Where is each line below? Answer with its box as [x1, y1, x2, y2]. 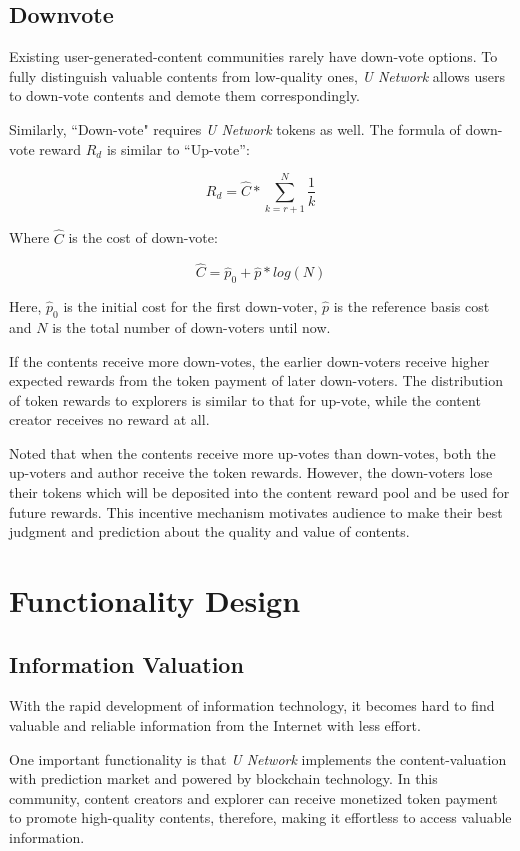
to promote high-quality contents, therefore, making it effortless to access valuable [9, 807, 512, 828]
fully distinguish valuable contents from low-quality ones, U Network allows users [9, 65, 506, 86]
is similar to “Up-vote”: [106, 138, 250, 159]
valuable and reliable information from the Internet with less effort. [9, 715, 421, 736]
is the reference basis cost [333, 296, 490, 317]
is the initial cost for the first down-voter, [63, 296, 318, 317]
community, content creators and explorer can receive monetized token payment [9, 787, 498, 808]
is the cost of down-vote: [68, 227, 218, 248]
